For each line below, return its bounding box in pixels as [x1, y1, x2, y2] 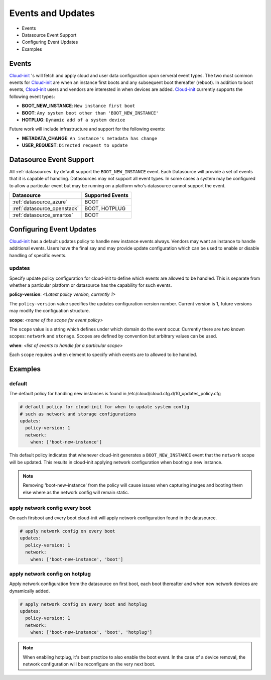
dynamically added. [9, 588, 50, 594]
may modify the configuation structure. [9, 308, 90, 314]
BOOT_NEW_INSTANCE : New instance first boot [22, 103, 135, 109]
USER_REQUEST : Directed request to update [22, 142, 128, 148]
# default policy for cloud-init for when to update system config [20, 404, 190, 410]
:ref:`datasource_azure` [12, 198, 68, 205]
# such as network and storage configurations [20, 411, 137, 417]
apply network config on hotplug [9, 570, 91, 577]
